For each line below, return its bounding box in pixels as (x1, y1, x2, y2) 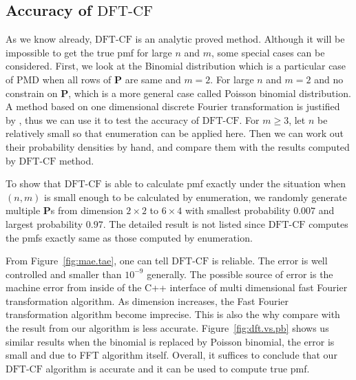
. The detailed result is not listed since (103, 216, 265, 231)
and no (314, 72, 344, 86)
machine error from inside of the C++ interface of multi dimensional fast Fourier (6, 280, 348, 295)
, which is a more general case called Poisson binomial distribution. (68, 85, 351, 100)
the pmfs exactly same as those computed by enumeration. (6, 230, 253, 244)
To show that (6, 176, 61, 191)
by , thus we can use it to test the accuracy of (6, 112, 199, 127)
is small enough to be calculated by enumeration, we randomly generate (44, 189, 347, 204)
